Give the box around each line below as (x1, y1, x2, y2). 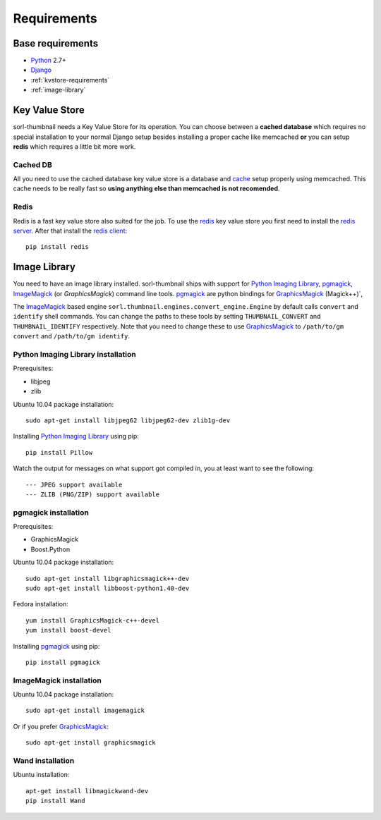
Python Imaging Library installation (13, 350, 137, 359)
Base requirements (13, 37, 99, 49)
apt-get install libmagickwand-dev (25, 787, 149, 795)
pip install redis (25, 243, 90, 251)
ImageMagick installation (13, 675, 102, 685)
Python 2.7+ (30, 56, 67, 65)
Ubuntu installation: (13, 771, 70, 779)
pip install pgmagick (25, 658, 100, 666)
